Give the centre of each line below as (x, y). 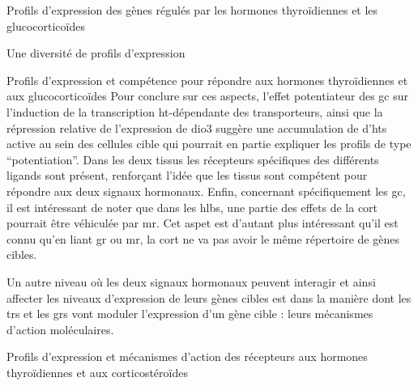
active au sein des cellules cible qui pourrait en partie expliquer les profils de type (209, 144)
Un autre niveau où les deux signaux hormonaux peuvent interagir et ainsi (191, 281)
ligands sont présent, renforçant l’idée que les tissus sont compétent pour (187, 175)
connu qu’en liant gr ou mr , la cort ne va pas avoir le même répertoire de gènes (203, 238)
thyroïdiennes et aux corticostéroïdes (97, 372)
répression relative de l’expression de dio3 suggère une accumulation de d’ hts (197, 127)
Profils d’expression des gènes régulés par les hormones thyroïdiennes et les (192, 10)
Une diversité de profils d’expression (96, 53)
